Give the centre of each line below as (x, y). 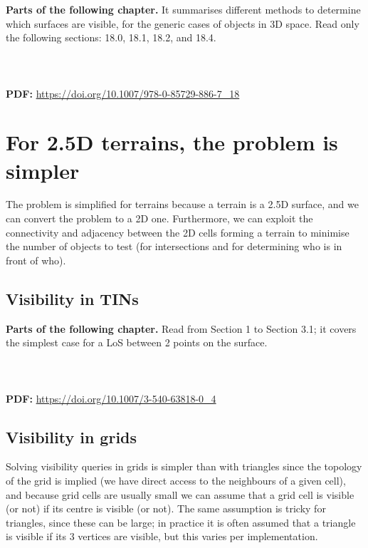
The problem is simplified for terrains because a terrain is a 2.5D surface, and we (182, 204)
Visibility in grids (72, 436)
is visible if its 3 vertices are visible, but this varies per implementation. (162, 536)
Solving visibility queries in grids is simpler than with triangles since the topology (184, 466)
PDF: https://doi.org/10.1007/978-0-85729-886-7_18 (123, 93)
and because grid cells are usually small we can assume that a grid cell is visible (180, 494)
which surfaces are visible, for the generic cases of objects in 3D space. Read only (183, 23)
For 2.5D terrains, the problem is (172, 142)
